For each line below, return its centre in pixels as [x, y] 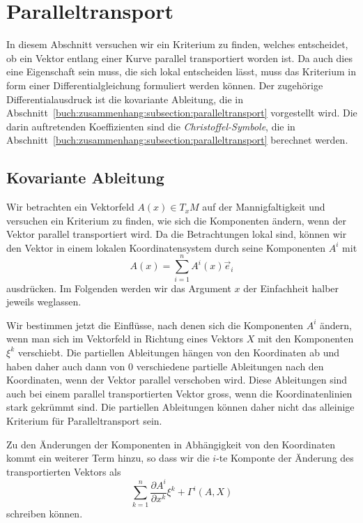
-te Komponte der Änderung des [285, 458]
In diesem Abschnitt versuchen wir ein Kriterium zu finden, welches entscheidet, [177, 44]
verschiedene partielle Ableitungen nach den [230, 366]
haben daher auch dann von [66, 366]
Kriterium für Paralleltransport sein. [84, 420]
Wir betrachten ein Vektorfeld [70, 207]
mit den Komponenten [306, 339]
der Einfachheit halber [291, 288]
